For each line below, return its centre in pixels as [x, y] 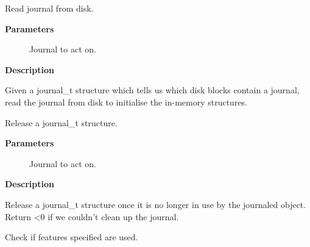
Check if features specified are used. [72, 237]
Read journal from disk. [49, 8]
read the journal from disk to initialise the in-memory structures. [126, 102]
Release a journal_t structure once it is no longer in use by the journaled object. [156, 204]
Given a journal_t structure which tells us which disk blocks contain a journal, [152, 90]
